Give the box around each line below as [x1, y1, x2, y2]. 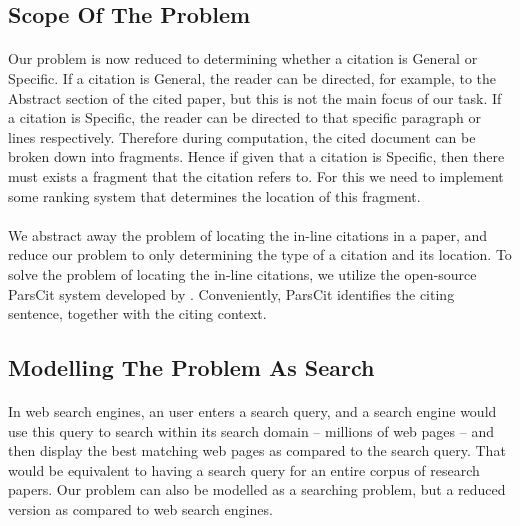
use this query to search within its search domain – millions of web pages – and [8, 420, 494, 441]
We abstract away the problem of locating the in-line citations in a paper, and [8, 224, 488, 245]
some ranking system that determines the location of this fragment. [8, 185, 421, 206]
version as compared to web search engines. [8, 499, 273, 520]
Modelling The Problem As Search [8, 352, 375, 383]
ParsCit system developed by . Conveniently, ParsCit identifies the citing [8, 283, 455, 304]
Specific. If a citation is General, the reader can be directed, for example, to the [8, 67, 497, 88]
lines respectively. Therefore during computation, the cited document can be [8, 126, 476, 147]
